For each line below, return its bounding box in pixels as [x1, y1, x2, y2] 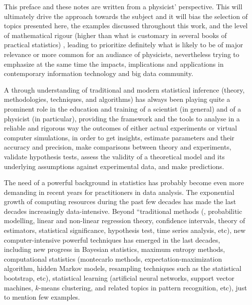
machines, [4, 282, 33, 292]
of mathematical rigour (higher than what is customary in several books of [4, 30, 227, 40]
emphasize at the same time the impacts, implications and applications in [4, 58, 224, 69]
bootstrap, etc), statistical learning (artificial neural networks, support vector [4, 273, 234, 283]
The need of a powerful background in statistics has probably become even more [4, 177, 244, 188]
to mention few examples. [4, 292, 80, 302]
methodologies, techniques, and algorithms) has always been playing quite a [4, 94, 230, 104]
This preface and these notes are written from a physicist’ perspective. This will [4, 1, 243, 11]
